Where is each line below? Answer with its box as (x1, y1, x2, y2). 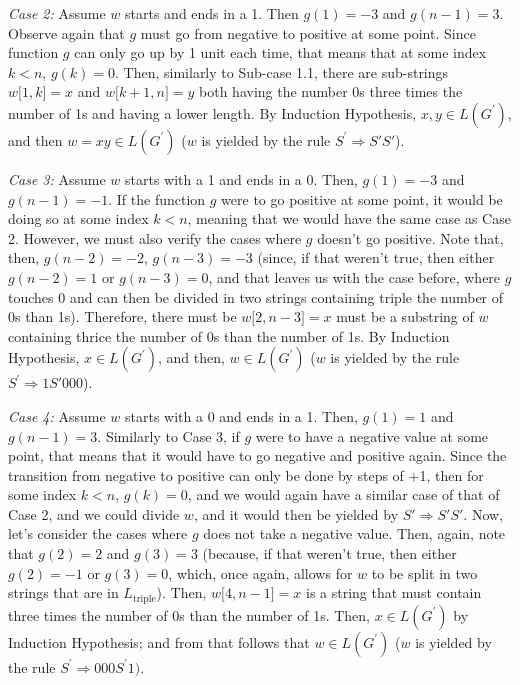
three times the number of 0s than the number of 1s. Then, (8, 604, 370, 625)
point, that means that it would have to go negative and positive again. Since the (8, 445, 507, 466)
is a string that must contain (305, 582, 482, 603)
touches (8, 286, 54, 307)
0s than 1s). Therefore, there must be (8, 306, 237, 327)
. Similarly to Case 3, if (97, 425, 240, 446)
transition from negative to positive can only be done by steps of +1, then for (8, 464, 484, 485)
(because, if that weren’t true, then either (202, 543, 457, 564)
